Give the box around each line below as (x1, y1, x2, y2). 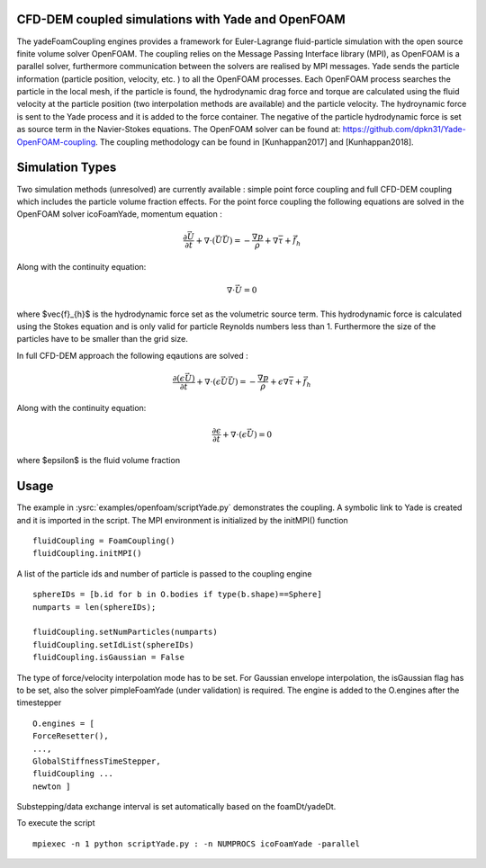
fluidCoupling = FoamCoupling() (32, 536, 175, 546)
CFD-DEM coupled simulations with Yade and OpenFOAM (16, 12, 346, 27)
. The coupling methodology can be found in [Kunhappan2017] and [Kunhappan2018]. (94, 136, 414, 148)
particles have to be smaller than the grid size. (16, 334, 188, 345)
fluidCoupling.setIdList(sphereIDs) (32, 640, 194, 649)
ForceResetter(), (32, 731, 109, 741)
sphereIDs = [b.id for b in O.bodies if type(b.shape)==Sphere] (32, 589, 323, 600)
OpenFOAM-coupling (16, 136, 96, 148)
